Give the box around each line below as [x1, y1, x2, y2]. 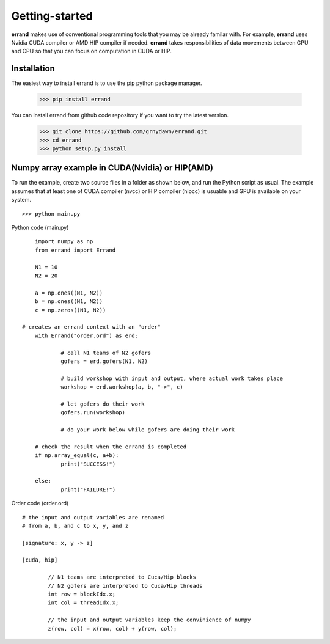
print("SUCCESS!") [61, 460, 116, 467]
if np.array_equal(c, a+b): [34, 452, 119, 459]
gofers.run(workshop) [61, 409, 125, 416]
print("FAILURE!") [61, 486, 116, 493]
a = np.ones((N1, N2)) [34, 289, 103, 296]
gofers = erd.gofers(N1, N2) [61, 357, 148, 365]
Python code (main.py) [11, 224, 69, 232]
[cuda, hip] [22, 557, 58, 563]
